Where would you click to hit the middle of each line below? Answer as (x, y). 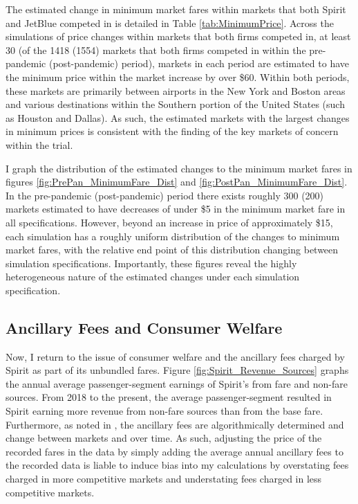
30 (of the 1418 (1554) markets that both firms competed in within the (156, 49)
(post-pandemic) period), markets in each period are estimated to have (199, 63)
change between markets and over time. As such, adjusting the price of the (164, 438)
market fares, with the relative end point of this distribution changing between (172, 250)
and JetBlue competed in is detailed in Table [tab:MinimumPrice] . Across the (170, 22)
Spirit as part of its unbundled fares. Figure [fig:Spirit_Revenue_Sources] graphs (177, 370)
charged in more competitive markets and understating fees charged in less (164, 479)
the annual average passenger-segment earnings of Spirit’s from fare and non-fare (177, 383)
